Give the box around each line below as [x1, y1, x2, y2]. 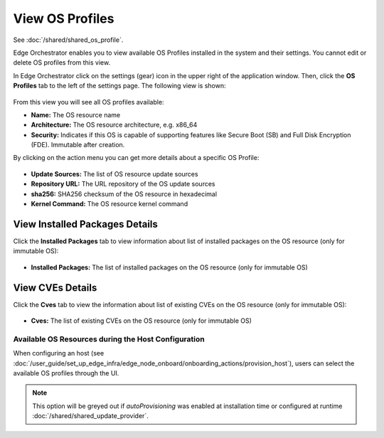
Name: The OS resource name [31, 110, 121, 119]
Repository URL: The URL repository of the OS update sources [31, 180, 215, 188]
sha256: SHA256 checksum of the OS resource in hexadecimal [31, 189, 217, 198]
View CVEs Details [13, 282, 97, 294]
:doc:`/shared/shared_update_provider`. [32, 412, 149, 420]
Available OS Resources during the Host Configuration [13, 334, 206, 344]
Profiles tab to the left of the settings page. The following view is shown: [13, 82, 226, 90]
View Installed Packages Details [13, 218, 158, 230]
